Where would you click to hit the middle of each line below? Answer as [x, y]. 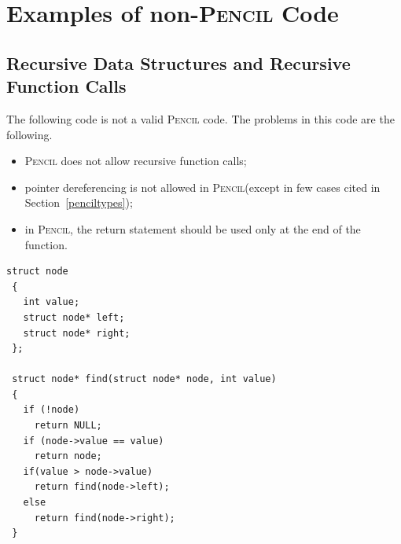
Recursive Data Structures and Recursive [178, 62]
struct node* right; [77, 333]
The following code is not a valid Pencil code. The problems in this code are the [200, 118]
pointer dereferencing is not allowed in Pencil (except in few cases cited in [202, 187]
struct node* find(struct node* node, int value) [144, 379]
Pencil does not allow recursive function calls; [136, 161]
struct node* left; [74, 317]
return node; [68, 456]
